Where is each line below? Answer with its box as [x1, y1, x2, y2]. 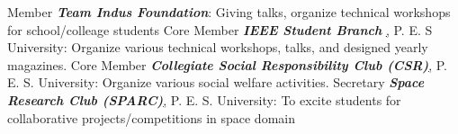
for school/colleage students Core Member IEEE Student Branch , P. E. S [7, 20, 433, 39]
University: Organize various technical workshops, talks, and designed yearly [7, 38, 428, 57]
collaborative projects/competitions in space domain [7, 108, 295, 127]
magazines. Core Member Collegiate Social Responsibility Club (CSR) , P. [7, 55, 447, 74]
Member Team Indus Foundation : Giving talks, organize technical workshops [7, 3, 451, 21]
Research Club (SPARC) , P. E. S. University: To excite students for [7, 90, 401, 109]
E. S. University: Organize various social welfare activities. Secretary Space [7, 73, 425, 92]
